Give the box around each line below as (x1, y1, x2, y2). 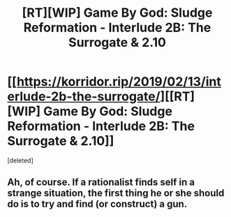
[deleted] (7, 156, 33, 165)
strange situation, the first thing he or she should (7, 187, 225, 200)
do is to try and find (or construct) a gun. (7, 198, 188, 210)
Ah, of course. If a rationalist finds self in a (7, 177, 195, 188)
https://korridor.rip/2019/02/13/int (16, 74, 221, 90)
